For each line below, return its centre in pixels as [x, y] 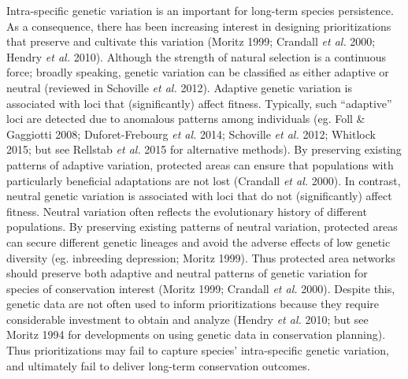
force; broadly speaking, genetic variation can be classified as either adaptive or [198, 72]
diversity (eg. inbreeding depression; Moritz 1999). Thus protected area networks [201, 257]
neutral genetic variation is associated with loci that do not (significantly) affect [199, 196]
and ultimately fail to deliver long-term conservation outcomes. [158, 365]
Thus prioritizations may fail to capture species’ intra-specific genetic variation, [198, 350]
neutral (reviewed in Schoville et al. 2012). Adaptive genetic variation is [179, 87]
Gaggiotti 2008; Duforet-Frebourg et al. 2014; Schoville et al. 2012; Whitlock [191, 134]
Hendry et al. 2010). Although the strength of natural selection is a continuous [196, 56]
